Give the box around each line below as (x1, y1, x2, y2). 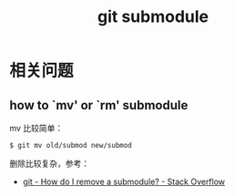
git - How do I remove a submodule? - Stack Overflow (22, 176, 226, 187)
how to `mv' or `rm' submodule (9, 98, 189, 113)
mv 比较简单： (9, 123, 64, 133)
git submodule (97, 6, 209, 27)
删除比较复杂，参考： (9, 158, 89, 169)
